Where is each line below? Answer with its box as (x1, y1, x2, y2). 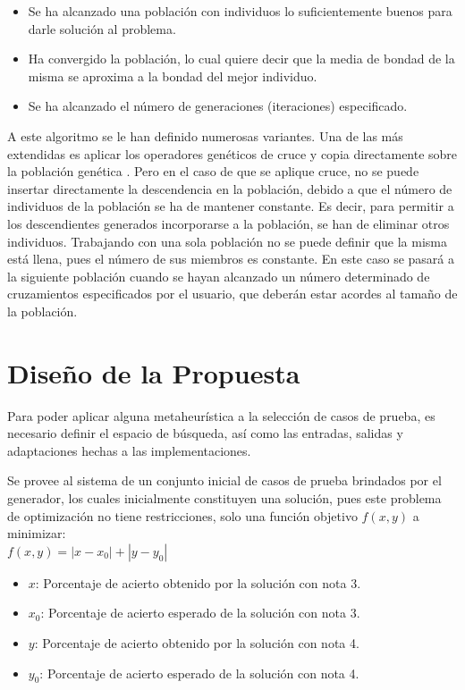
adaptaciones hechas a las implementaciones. (7, 441, 251, 459)
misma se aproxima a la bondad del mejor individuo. (28, 66, 317, 85)
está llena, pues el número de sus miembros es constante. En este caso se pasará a (7, 249, 454, 268)
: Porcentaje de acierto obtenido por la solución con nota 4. (34, 633, 359, 652)
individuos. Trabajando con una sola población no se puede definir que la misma (7, 231, 447, 250)
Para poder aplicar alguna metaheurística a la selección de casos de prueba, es (7, 406, 435, 425)
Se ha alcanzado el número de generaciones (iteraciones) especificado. (28, 97, 408, 115)
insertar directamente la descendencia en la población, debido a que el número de (7, 179, 452, 198)
